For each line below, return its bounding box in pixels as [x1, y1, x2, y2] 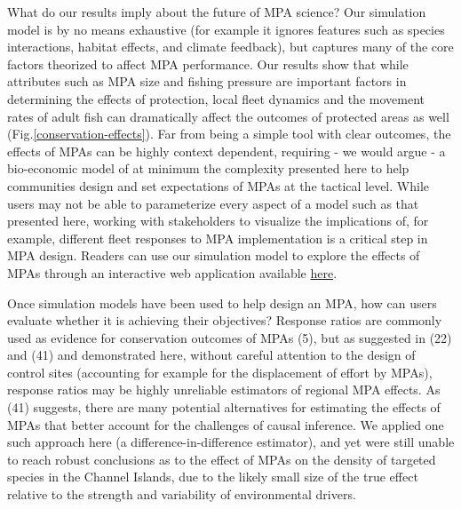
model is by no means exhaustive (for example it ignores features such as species [7, 20, 445, 38]
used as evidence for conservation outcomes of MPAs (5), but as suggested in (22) [7, 328, 452, 346]
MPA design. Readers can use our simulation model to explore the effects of [7, 246, 420, 265]
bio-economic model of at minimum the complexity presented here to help [7, 159, 409, 178]
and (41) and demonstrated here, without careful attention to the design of [7, 346, 416, 364]
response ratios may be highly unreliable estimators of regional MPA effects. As [7, 380, 441, 399]
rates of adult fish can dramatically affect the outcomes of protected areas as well [7, 107, 449, 125]
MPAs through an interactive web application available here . [7, 263, 338, 282]
